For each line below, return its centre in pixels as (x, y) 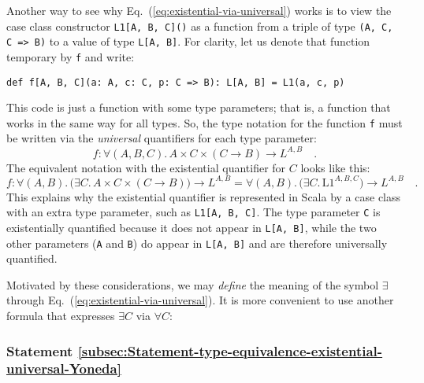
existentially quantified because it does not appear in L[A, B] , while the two (192, 227)
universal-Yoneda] (64, 368)
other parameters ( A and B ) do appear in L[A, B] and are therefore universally (197, 243)
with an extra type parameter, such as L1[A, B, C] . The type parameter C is (193, 212)
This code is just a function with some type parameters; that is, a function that (199, 107)
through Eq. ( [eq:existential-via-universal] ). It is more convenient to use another (200, 300)
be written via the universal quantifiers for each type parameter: (162, 138)
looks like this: (335, 167)
